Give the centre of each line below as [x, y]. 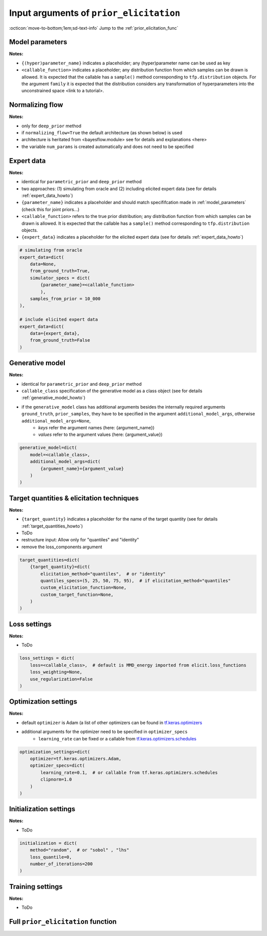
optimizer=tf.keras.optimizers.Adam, [76, 758]
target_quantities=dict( [50, 560]
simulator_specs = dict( [60, 278]
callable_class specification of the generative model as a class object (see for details [112, 391]
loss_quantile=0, [51, 857]
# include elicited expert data [59, 320]
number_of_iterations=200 [61, 864]
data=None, [43, 264]
